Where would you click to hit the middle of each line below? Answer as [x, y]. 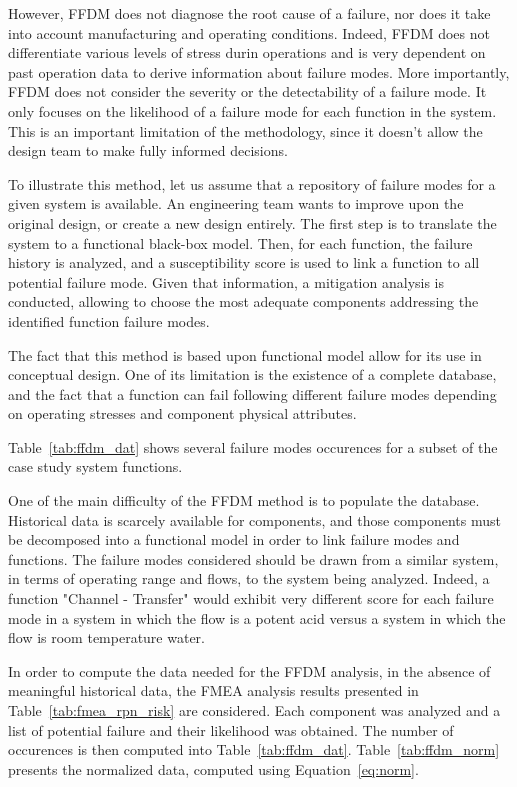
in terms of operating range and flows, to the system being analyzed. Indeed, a [249, 578]
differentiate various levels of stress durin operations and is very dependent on [247, 52]
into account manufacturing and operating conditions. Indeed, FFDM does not [249, 32]
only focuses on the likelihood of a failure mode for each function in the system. [252, 110]
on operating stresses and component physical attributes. [182, 413]
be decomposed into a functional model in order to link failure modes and [234, 539]
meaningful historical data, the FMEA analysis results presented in [213, 690]
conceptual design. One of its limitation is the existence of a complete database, [252, 374]
